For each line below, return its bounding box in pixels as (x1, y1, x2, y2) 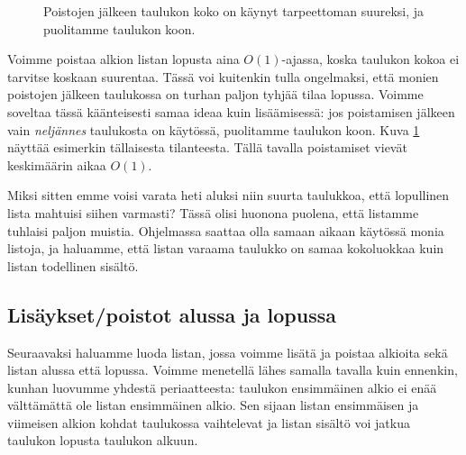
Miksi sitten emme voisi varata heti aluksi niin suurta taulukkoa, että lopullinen (7, 186, 450, 205)
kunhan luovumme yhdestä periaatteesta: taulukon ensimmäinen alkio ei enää (7, 378, 437, 396)
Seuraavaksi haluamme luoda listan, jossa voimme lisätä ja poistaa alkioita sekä (7, 342, 448, 361)
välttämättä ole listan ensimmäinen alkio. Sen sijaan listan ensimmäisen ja (7, 396, 419, 414)
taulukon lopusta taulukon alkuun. (7, 431, 198, 450)
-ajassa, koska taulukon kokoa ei (281, 50, 460, 68)
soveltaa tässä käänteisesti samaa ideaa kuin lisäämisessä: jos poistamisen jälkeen (7, 102, 455, 121)
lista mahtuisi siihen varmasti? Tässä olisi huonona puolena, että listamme (7, 203, 419, 222)
